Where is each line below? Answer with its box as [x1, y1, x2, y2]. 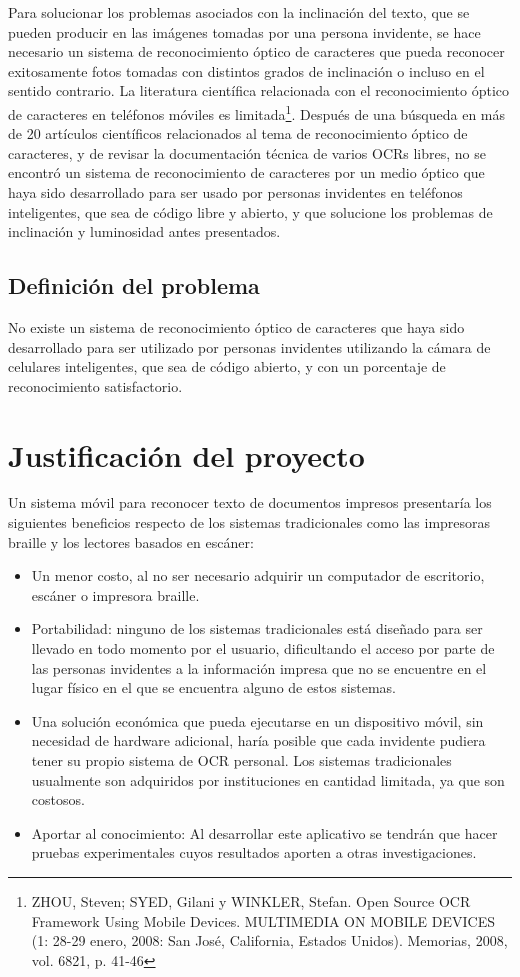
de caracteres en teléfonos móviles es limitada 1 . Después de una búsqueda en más [8, 100, 506, 124]
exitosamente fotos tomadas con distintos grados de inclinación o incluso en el [8, 60, 485, 81]
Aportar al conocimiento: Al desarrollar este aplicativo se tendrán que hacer [31, 822, 498, 843]
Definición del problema [8, 270, 260, 301]
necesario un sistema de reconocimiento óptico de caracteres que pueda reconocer [8, 41, 505, 62]
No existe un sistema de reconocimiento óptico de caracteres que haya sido [8, 316, 465, 337]
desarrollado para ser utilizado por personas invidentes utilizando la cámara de [8, 336, 491, 357]
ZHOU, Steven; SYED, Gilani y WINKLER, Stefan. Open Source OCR [31, 890, 471, 911]
